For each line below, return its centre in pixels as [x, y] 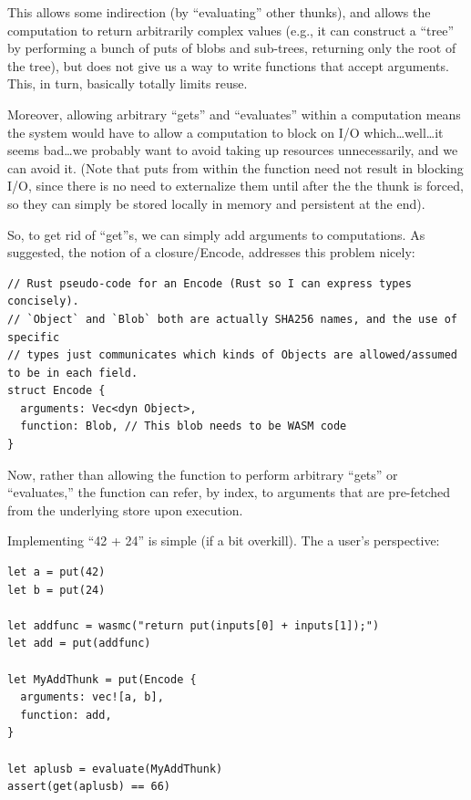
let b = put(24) [56, 590]
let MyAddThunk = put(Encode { [102, 679]
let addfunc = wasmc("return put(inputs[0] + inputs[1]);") [194, 625]
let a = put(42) [56, 572]
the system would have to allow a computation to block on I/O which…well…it [225, 132]
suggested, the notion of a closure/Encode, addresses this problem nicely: [211, 252]
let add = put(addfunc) [79, 644]
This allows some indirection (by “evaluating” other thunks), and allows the [219, 12]
